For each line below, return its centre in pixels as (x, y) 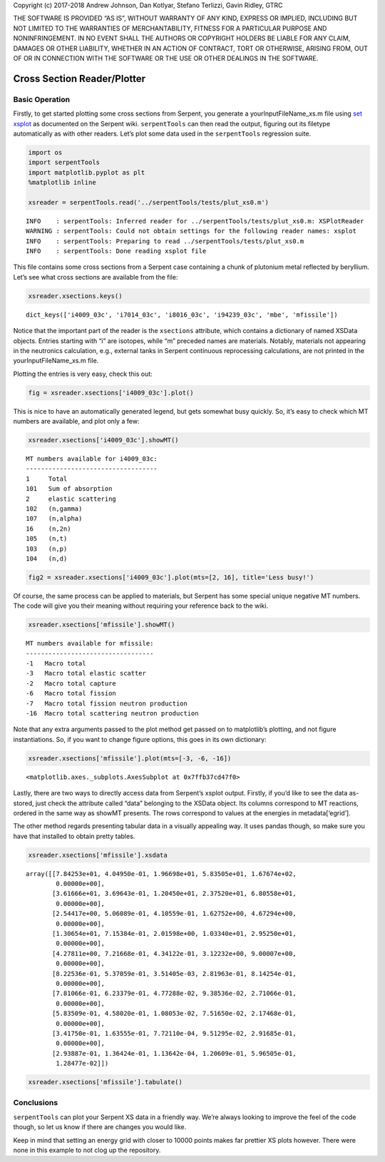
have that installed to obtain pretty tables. (74, 836)
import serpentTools (64, 163)
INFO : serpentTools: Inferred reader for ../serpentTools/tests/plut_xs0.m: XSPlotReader (195, 221)
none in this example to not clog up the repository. (87, 1150)
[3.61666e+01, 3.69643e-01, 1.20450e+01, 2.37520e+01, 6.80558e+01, (174, 894)
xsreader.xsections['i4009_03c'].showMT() (103, 440)
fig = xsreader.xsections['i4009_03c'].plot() (111, 393)
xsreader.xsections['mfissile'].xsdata (98, 855)
